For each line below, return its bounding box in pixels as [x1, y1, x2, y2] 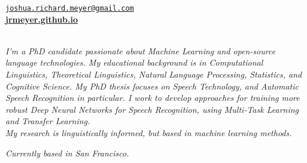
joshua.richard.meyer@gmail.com [5, 4, 134, 13]
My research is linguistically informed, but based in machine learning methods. [5, 127, 292, 139]
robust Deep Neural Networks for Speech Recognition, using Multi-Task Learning [5, 103, 299, 115]
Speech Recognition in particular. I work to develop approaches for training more [5, 91, 300, 104]
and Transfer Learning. [5, 115, 90, 127]
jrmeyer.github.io [5, 13, 78, 25]
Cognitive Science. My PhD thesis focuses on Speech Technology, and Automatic [5, 79, 299, 92]
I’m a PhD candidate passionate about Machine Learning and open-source [5, 44, 276, 57]
